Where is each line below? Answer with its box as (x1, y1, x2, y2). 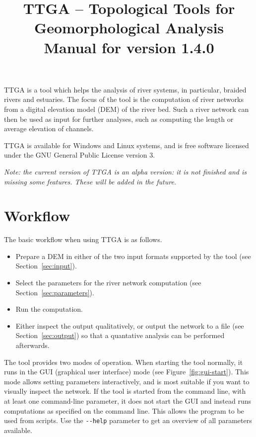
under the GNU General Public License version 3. (4, 150, 155, 160)
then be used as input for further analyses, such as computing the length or (4, 113, 234, 124)
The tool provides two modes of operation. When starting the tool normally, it (4, 356, 243, 367)
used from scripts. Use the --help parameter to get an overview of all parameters (4, 415, 252, 426)
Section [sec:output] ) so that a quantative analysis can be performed (15, 330, 225, 341)
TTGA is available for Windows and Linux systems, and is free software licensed (4, 140, 249, 150)
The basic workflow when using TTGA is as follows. (4, 234, 162, 245)
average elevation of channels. (4, 123, 94, 134)
